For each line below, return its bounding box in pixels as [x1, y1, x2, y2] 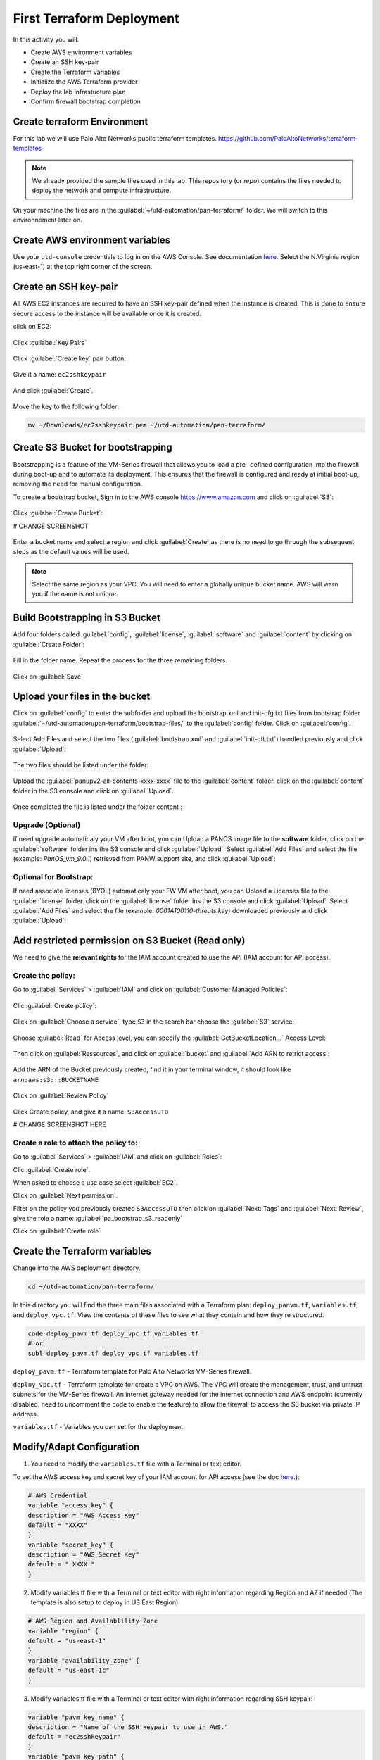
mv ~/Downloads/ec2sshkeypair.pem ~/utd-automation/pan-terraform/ [27, 421, 266, 429]
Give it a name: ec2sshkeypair [13, 370, 107, 379]
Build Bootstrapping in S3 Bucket [13, 612, 161, 624]
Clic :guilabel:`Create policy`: [13, 1001, 97, 1010]
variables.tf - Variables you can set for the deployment [13, 1423, 184, 1431]
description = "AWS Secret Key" [27, 1551, 140, 1559]
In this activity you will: [13, 35, 80, 44]
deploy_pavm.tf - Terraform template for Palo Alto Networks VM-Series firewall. [13, 1367, 252, 1376]
